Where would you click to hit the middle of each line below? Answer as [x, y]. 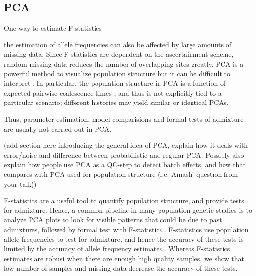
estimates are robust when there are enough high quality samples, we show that [124, 258]
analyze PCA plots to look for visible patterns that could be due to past [113, 220]
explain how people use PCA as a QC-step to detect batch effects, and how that [125, 164]
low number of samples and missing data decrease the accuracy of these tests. [121, 268]
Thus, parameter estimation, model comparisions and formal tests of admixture [124, 119]
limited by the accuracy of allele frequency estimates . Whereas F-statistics [117, 249]
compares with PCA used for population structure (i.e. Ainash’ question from [121, 174]
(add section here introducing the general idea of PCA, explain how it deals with [126, 145]
